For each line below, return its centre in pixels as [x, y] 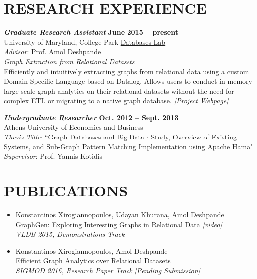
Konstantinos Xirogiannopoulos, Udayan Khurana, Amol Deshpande [120, 214]
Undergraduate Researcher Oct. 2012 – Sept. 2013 [91, 117]
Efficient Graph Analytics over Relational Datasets [93, 260]
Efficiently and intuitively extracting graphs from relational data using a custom [127, 71]
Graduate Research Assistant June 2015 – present [91, 32]
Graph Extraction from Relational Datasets [69, 61]
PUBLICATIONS [66, 191]
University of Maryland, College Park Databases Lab [85, 42]
